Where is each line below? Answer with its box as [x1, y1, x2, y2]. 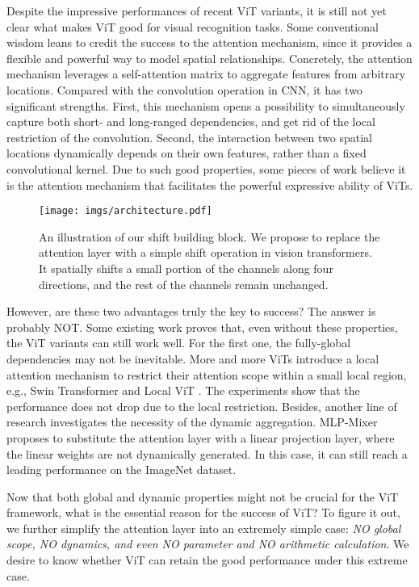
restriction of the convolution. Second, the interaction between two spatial [6, 128, 372, 145]
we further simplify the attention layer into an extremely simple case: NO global [6, 519, 401, 536]
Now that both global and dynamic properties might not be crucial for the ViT [6, 488, 399, 505]
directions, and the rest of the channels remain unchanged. [39, 275, 329, 292]
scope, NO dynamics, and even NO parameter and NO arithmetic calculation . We [6, 535, 409, 552]
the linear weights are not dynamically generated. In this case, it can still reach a [6, 445, 408, 462]
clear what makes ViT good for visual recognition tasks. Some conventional [6, 18, 379, 35]
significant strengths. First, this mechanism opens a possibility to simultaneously [6, 97, 405, 114]
